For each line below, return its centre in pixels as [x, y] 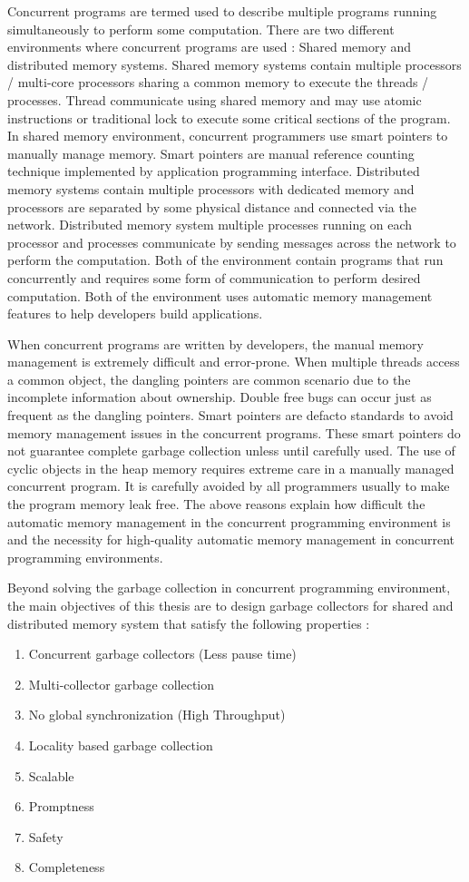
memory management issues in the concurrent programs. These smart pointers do [234, 432]
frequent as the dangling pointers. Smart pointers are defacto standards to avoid [230, 415]
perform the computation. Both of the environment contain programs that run [225, 260]
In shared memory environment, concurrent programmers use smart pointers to [228, 136]
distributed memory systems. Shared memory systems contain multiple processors [234, 64]
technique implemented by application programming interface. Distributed [214, 171]
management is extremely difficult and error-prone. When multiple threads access [234, 362]
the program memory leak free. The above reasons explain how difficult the [216, 504]
